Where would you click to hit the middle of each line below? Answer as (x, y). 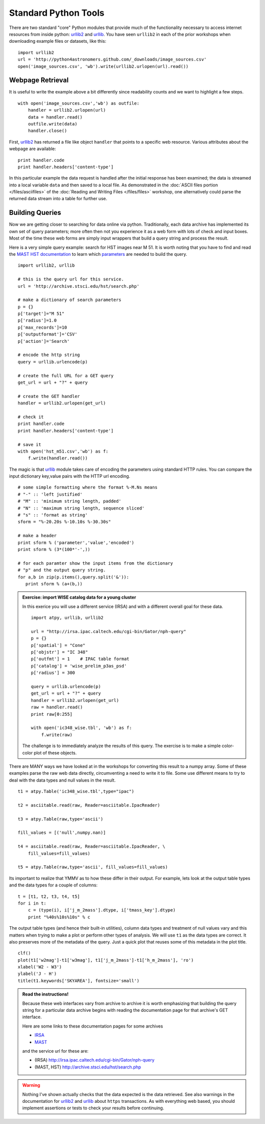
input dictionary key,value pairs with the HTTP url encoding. (70, 476)
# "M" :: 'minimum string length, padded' (70, 501)
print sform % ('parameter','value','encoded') (76, 543)
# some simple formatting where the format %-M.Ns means (88, 487)
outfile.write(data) (53, 124)
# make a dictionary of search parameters (70, 300)
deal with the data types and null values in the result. (62, 780)
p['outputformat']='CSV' (48, 334)
